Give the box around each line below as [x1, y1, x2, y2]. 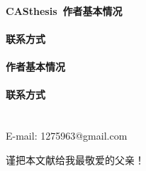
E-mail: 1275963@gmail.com [6, 128, 128, 142]
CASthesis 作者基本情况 [6, 3, 123, 18]
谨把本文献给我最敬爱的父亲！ [6, 152, 145, 167]
